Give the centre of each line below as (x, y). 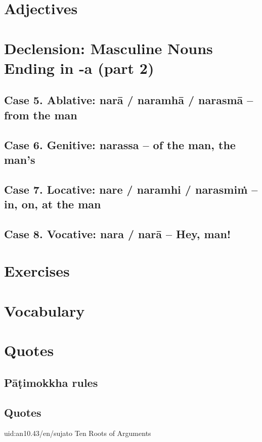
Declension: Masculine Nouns (108, 48)
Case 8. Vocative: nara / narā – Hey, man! (118, 233)
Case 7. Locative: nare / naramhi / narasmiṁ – (131, 189)
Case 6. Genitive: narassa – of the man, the (120, 144)
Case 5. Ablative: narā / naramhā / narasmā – (129, 100)
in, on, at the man (53, 204)
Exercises (37, 271)
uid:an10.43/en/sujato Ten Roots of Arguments (78, 433)
